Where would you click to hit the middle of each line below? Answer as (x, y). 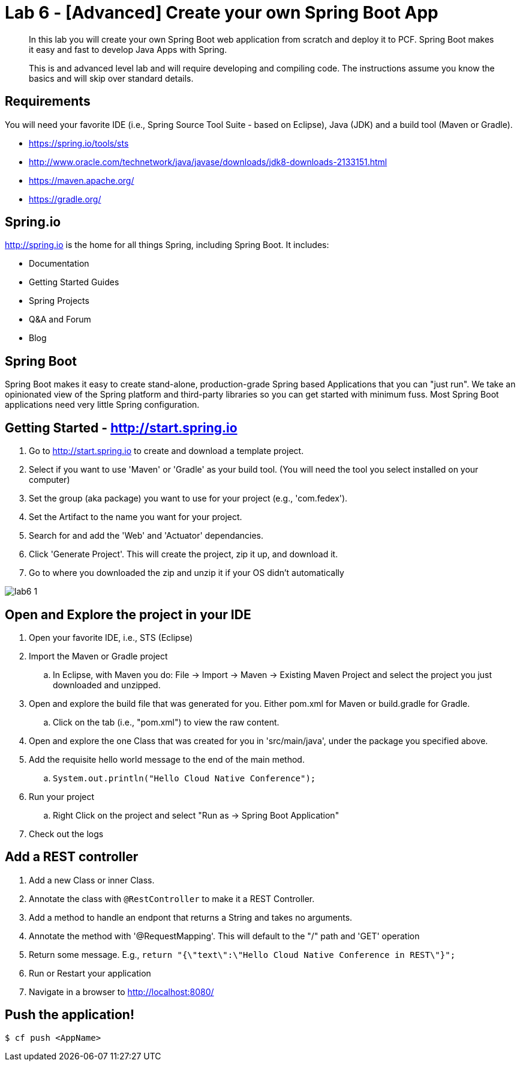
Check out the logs (66, 834)
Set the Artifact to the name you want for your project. (136, 517)
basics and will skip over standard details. (111, 78)
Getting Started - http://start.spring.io (121, 428)
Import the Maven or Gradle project (98, 656)
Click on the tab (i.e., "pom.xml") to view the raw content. (166, 722)
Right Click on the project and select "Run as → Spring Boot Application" (196, 815)
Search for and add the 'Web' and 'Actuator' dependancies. (146, 536)
